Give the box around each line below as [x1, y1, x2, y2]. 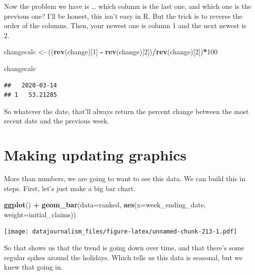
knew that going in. [4, 262, 63, 272]
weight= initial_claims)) [4, 209, 76, 219]
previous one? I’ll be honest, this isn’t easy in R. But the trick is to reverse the [4, 10, 243, 21]
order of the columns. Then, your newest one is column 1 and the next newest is [4, 20, 247, 31]
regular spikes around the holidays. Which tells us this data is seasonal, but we [4, 252, 243, 262]
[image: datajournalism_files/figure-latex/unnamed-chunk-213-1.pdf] [4, 228, 237, 236]
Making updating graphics [4, 145, 187, 165]
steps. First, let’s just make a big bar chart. [4, 183, 136, 193]
